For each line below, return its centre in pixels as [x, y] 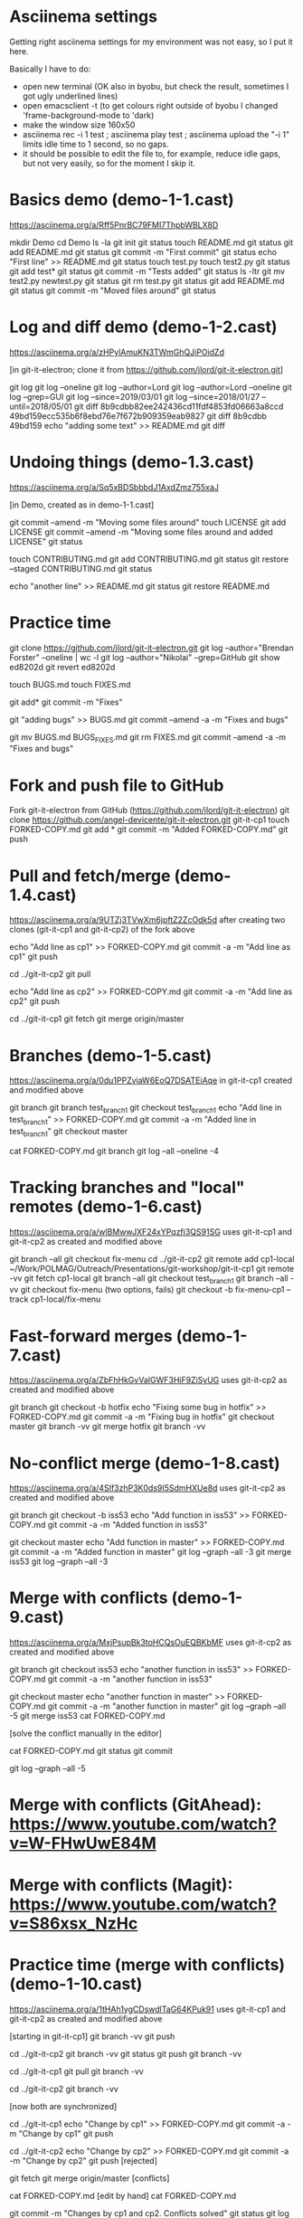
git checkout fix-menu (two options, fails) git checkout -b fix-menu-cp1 [152, 1290]
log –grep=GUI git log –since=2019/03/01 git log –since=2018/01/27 [135, 396]
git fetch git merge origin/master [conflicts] [90, 2178]
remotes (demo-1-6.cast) [106, 1206]
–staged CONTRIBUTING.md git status [81, 568]
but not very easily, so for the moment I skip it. [109, 163]
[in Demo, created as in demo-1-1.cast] [82, 505]
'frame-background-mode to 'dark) [88, 115]
